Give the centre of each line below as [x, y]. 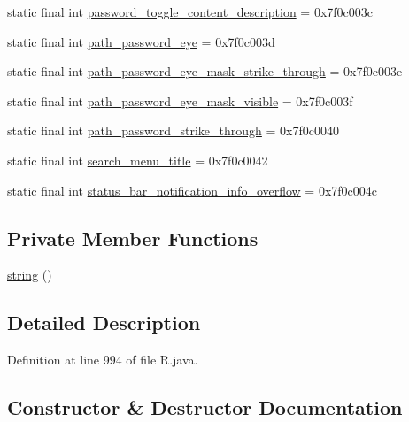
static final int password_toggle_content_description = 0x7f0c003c [190, 12]
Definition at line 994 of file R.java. [103, 360]
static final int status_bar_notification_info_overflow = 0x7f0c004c [193, 190]
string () [30, 275]
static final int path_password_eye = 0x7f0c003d [141, 41]
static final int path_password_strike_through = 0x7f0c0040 [173, 130]
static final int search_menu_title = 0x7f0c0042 [138, 160]
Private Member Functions [133, 238]
